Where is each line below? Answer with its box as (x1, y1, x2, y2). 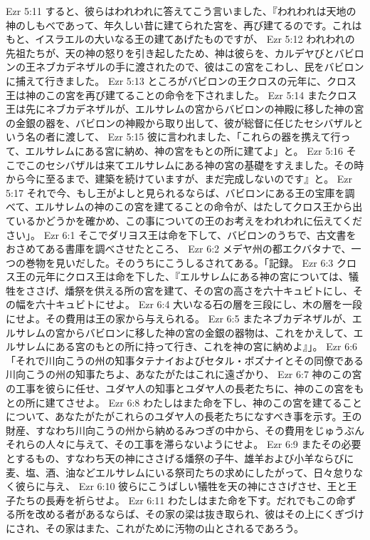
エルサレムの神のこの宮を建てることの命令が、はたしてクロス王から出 (34, 199, 363, 214)
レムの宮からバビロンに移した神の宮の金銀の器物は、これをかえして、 (25, 325, 354, 340)
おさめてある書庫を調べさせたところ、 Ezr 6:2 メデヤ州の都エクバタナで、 (6, 241, 351, 256)
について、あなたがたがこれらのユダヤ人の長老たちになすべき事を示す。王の (6, 409, 362, 424)
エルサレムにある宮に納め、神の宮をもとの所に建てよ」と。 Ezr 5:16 (25, 143, 344, 158)
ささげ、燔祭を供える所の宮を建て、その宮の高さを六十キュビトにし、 (25, 282, 353, 297)
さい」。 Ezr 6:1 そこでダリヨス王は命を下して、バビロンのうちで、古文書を (6, 227, 356, 242)
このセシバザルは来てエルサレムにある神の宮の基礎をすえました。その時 (25, 157, 364, 172)
